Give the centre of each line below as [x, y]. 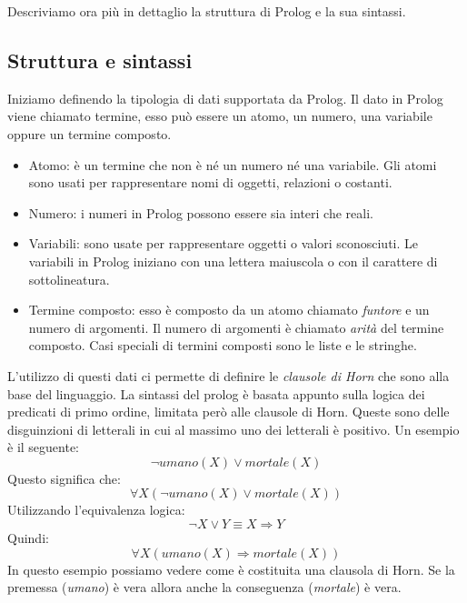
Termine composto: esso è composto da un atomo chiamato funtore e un [229, 310]
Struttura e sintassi [100, 60]
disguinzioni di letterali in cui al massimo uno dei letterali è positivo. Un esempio [233, 429]
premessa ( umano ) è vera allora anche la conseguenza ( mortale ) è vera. [204, 587]
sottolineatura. [69, 279]
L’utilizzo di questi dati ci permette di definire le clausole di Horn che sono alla [229, 375]
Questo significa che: [64, 478]
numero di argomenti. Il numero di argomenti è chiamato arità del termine [236, 327]
